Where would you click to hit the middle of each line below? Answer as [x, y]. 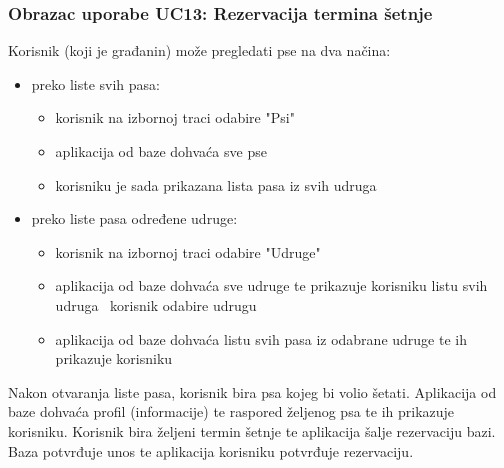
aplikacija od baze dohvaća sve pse [161, 151]
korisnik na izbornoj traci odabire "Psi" [175, 117]
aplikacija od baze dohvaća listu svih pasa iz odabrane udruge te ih [261, 338]
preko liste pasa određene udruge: [134, 218]
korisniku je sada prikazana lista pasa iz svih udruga [216, 184]
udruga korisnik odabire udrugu [156, 304]
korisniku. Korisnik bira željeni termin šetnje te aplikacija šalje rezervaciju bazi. [252, 430]
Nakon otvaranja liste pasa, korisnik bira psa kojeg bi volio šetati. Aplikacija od [252, 391]
